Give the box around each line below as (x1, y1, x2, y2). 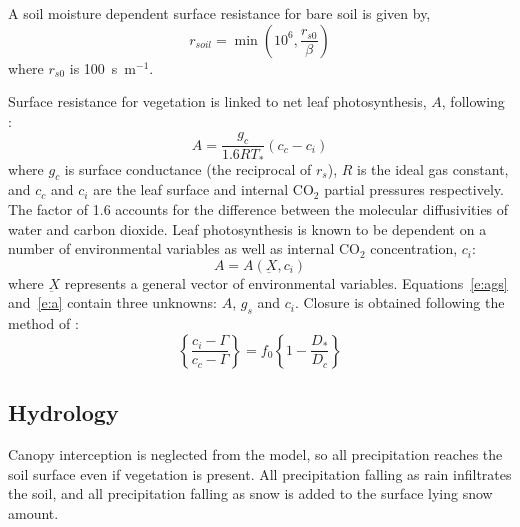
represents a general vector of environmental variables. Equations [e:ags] (64, 272, 508, 293)
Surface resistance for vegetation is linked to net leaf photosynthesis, (8, 91, 427, 112)
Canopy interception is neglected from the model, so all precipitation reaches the (8, 444, 503, 465)
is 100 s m (69, 57, 137, 78)
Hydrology (8, 397, 119, 428)
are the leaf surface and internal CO (93, 179, 314, 200)
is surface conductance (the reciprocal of (64, 158, 312, 179)
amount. (8, 502, 59, 523)
